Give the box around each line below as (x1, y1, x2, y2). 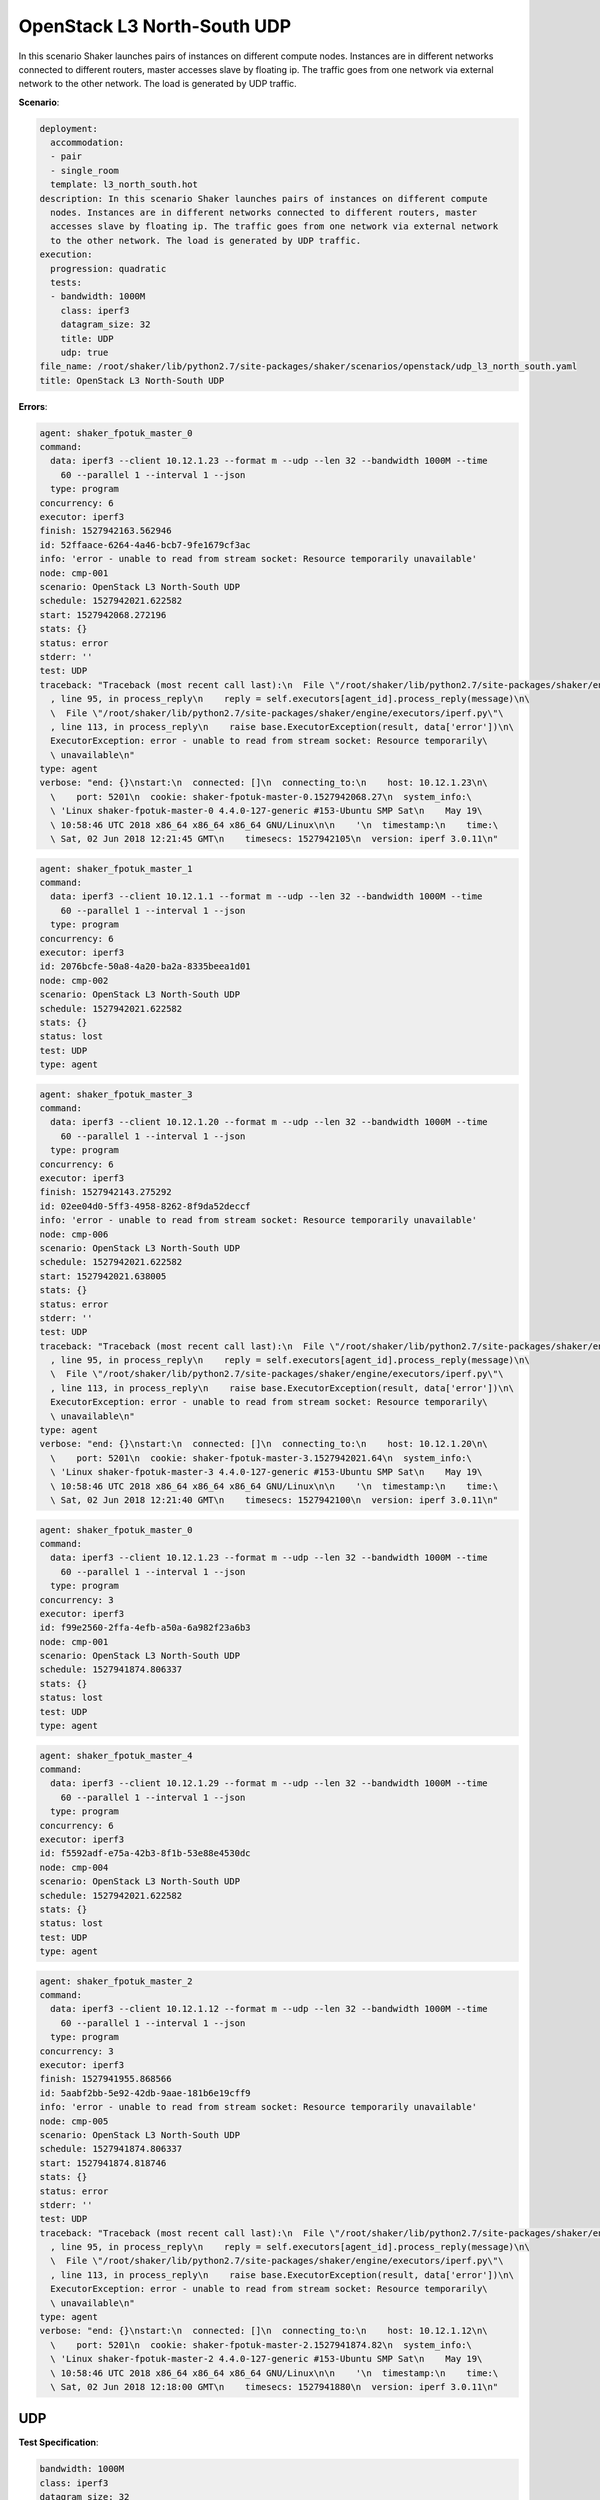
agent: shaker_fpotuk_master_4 (39, 1750, 194, 1761)
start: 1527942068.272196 (39, 609, 167, 620)
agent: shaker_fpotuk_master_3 (39, 1088, 194, 1100)
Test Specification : (18, 2436, 99, 2449)
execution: (39, 249, 93, 260)
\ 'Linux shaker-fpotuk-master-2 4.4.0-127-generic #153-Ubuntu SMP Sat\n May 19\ (50, 2353, 483, 2365)
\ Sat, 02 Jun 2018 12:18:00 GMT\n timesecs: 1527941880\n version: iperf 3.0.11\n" (50, 2381, 499, 2392)
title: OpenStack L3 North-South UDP (39, 375, 225, 386)
